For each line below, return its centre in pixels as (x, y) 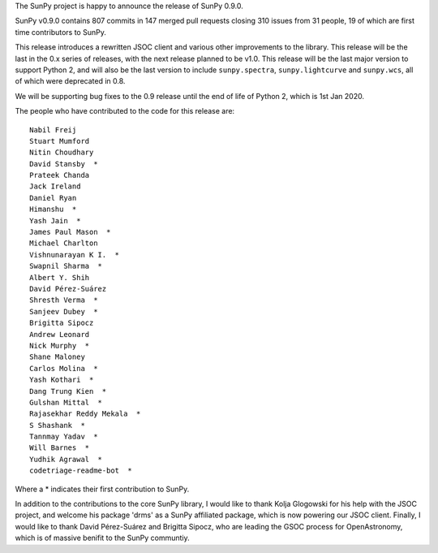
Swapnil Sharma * (66, 266)
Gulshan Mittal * (66, 402)
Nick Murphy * (60, 346)
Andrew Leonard (60, 334)
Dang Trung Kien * (68, 391)
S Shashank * (57, 425)
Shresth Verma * (64, 300)
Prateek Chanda (60, 175)
